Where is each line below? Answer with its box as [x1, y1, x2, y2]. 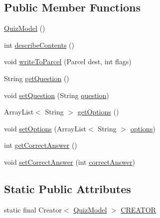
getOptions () [77, 107, 119, 117]
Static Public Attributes [4, 181, 131, 196]
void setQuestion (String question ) [4, 90, 109, 100]
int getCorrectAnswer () [4, 140, 77, 150]
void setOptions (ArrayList [4, 123, 87, 133]
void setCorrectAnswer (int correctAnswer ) [4, 156, 135, 167]
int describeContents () [4, 39, 74, 50]
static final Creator [4, 204, 62, 215]
